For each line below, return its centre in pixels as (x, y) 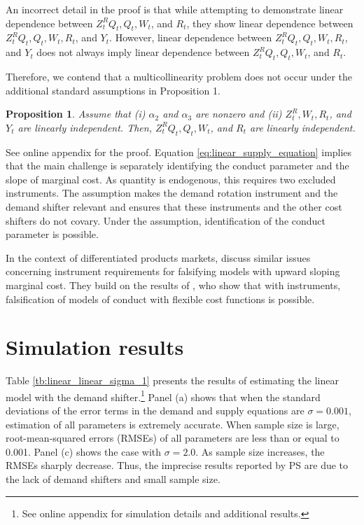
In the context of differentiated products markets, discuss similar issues (158, 257)
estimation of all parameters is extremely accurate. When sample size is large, (173, 424)
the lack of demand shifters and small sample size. (113, 479)
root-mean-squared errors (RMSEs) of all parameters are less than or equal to (173, 438)
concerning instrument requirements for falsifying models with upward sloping (173, 271)
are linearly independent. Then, (85, 127)
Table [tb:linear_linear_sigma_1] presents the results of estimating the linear (172, 380)
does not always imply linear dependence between (143, 52)
